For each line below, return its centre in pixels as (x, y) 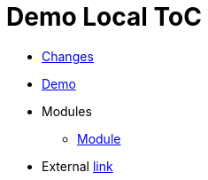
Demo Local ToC (104, 17)
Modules (67, 111)
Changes (68, 56)
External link (77, 166)
